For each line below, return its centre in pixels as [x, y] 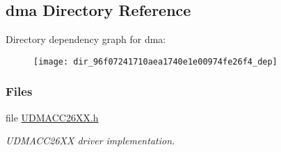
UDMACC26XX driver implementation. [90, 141]
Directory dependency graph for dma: [86, 39]
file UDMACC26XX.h [52, 117]
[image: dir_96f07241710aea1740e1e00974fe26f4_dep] [155, 61]
